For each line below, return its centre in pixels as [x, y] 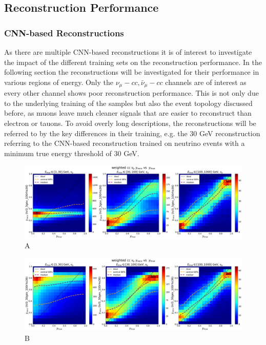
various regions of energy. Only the [59, 82]
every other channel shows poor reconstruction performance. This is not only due [131, 93]
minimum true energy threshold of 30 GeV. [72, 153]
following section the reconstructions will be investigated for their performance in [132, 72]
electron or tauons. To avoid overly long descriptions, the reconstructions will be [130, 123]
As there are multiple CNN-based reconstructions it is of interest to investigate [128, 52]
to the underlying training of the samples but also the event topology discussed [128, 103]
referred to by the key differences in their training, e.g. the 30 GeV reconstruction [132, 133]
